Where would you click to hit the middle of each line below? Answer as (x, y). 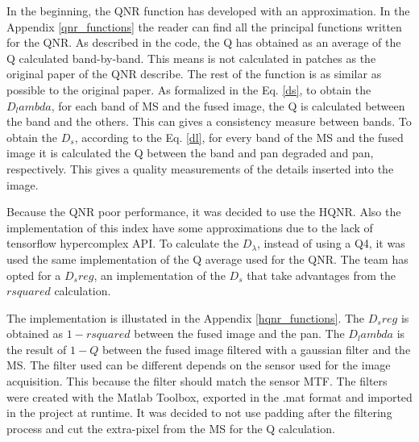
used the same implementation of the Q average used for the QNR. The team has (207, 259)
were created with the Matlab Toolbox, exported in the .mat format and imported (209, 396)
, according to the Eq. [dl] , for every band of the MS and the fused (239, 137)
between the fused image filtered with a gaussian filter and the (256, 349)
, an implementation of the (160, 275)
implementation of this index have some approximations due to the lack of (190, 227)
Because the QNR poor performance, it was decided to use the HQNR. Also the (204, 212)
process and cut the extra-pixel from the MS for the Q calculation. (171, 428)
